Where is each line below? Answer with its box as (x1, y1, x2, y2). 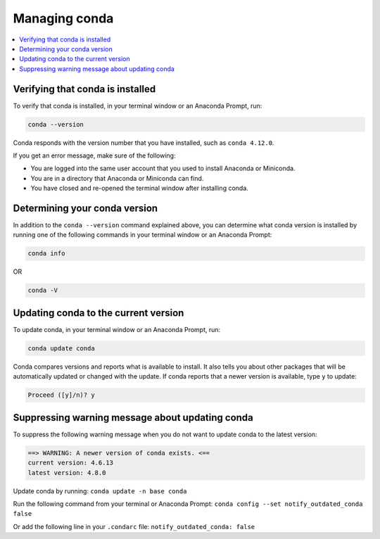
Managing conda (13, 11, 114, 26)
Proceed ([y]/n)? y (27, 391, 95, 399)
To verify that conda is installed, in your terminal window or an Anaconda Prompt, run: (13, 101, 262, 110)
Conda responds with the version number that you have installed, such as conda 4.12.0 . (13, 138, 274, 147)
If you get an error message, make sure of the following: (13, 151, 176, 160)
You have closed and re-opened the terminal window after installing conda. (30, 184, 249, 193)
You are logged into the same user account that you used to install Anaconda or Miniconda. (30, 164, 296, 172)
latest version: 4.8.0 (27, 469, 106, 476)
